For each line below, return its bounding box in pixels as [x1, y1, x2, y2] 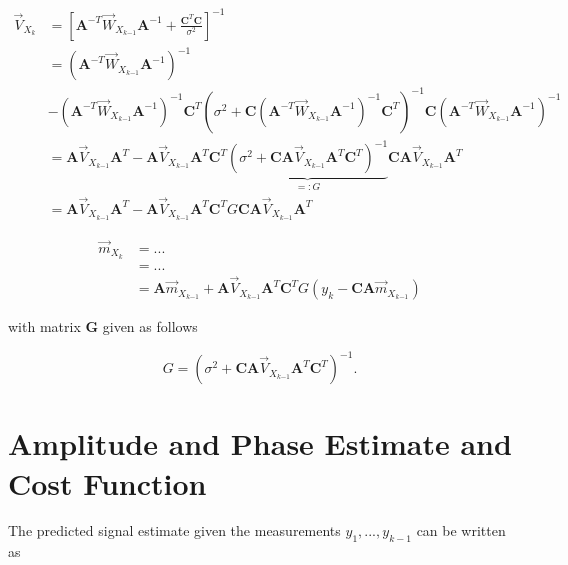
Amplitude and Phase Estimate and [8, 423, 512, 464]
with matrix [8, 316, 81, 337]
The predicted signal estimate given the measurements [8, 520, 341, 541]
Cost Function [8, 462, 207, 503]
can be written [416, 520, 506, 541]
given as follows [102, 316, 198, 337]
